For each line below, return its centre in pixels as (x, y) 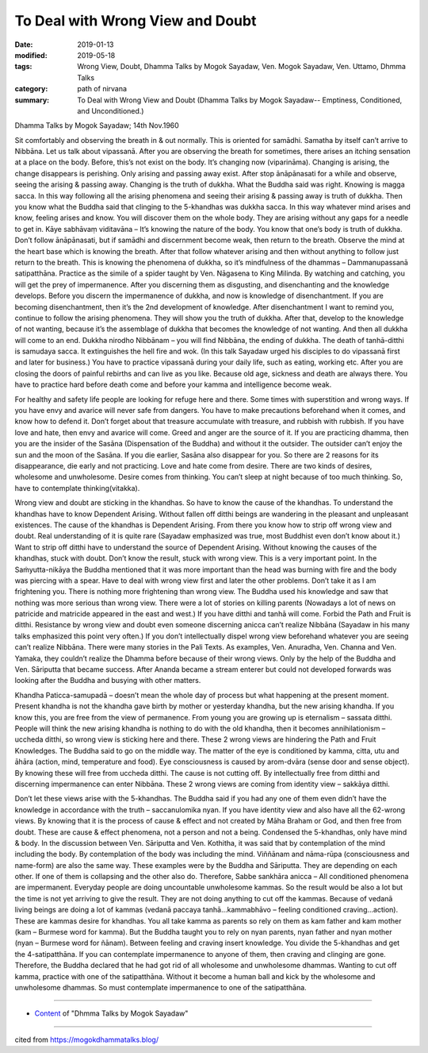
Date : (24, 44)
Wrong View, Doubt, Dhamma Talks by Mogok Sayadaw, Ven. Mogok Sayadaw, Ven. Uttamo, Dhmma (241, 67)
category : (31, 89)
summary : (32, 100)
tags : (23, 67)
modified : (31, 55)
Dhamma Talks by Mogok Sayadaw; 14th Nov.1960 (97, 125)
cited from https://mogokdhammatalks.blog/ (86, 1039)
